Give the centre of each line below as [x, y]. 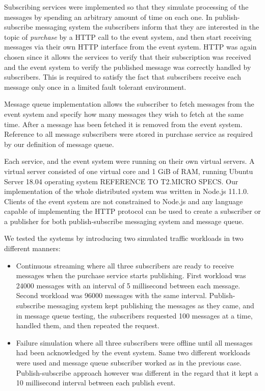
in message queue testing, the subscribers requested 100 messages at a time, [134, 315]
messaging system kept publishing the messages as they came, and [151, 306]
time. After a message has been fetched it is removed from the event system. [123, 124]
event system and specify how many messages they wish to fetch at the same [124, 114]
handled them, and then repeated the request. [88, 325]
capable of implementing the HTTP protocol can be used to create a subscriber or [132, 211]
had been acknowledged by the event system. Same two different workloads [133, 352]
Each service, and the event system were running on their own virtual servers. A [129, 161]
